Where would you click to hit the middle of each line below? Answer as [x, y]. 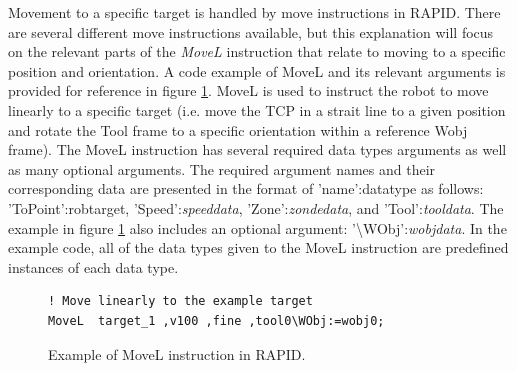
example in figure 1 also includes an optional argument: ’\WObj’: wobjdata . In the [257, 227]
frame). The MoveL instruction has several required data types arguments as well [257, 149]
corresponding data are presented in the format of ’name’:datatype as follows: [246, 188]
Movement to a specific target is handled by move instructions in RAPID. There [254, 12]
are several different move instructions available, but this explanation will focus [251, 31]
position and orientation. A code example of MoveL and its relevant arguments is [257, 70]
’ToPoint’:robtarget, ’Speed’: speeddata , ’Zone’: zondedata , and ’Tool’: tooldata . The [256, 207]
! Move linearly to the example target [180, 301]
